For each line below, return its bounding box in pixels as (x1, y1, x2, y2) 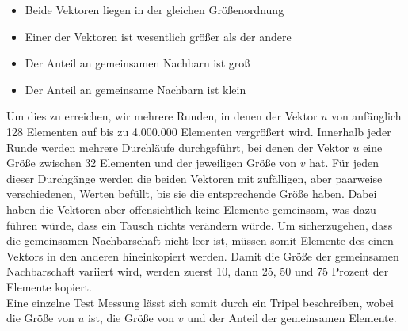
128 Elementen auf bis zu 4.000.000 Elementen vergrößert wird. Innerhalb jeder (6, 123, 391, 139)
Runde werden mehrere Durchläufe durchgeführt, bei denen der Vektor (6, 139, 349, 155)
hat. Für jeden (309, 154, 379, 171)
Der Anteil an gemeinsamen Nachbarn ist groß (25, 55, 250, 71)
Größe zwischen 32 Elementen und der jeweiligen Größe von (6, 154, 297, 171)
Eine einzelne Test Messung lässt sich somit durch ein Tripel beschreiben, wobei (6, 294, 394, 310)
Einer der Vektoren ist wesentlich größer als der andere (25, 28, 292, 44)
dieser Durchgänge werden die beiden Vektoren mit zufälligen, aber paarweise (6, 169, 383, 186)
